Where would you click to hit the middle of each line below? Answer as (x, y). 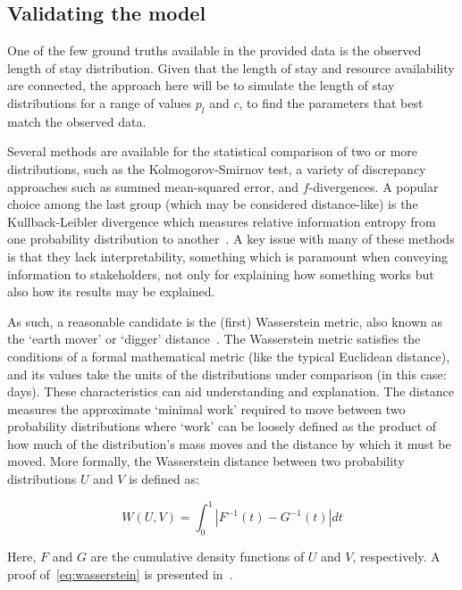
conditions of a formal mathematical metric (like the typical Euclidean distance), (229, 356)
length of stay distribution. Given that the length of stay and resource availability (231, 67)
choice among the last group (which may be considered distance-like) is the (213, 204)
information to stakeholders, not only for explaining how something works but (221, 274)
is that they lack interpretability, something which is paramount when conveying (228, 256)
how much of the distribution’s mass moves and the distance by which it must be (229, 443)
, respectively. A (396, 556)
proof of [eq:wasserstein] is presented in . (120, 573)
